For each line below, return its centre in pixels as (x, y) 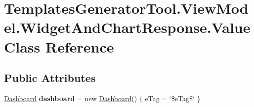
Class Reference (59, 46)
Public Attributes (50, 78)
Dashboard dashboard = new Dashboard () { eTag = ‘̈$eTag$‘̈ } (102, 98)
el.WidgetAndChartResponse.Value (127, 27)
